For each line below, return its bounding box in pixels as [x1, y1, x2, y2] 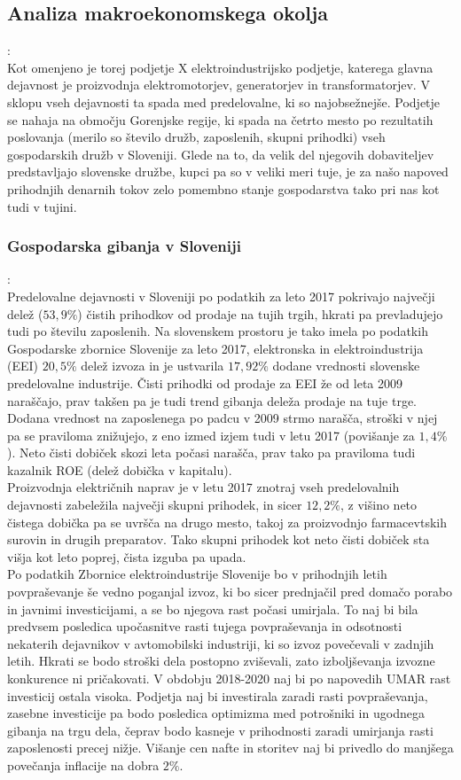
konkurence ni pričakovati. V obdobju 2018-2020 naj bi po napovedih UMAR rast [7, 669, 451, 688]
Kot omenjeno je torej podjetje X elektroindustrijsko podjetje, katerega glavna [7, 58, 434, 76]
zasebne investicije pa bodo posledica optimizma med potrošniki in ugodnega [7, 704, 425, 722]
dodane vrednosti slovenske [272, 356, 420, 375]
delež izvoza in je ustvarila [81, 356, 224, 375]
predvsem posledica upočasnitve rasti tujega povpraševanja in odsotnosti [7, 617, 402, 636]
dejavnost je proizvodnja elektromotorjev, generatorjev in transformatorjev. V [7, 75, 430, 94]
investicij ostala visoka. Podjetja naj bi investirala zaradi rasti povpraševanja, [7, 686, 428, 705]
